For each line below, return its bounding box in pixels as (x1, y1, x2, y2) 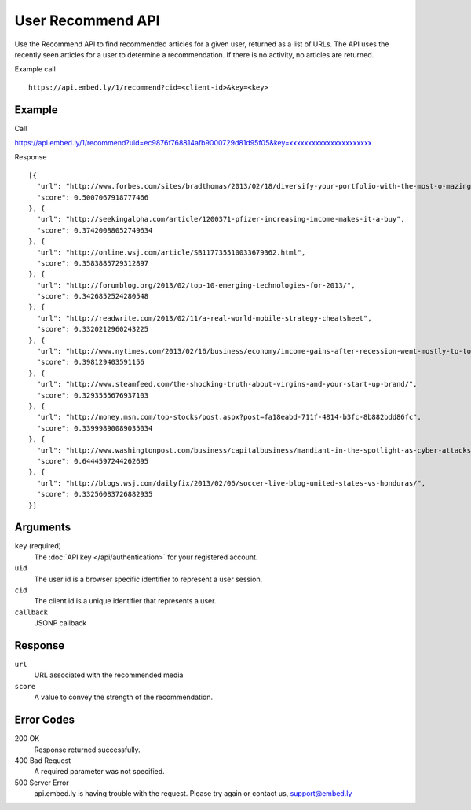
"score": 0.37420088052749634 (36, 225, 153, 235)
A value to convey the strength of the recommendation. (34, 692, 214, 702)
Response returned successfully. (34, 745, 141, 754)
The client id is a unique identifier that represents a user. (34, 596, 217, 606)
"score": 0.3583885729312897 (36, 258, 149, 267)
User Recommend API (14, 12, 160, 29)
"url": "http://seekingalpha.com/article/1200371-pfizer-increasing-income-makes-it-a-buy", (36, 214, 406, 224)
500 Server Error (14, 778, 70, 787)
